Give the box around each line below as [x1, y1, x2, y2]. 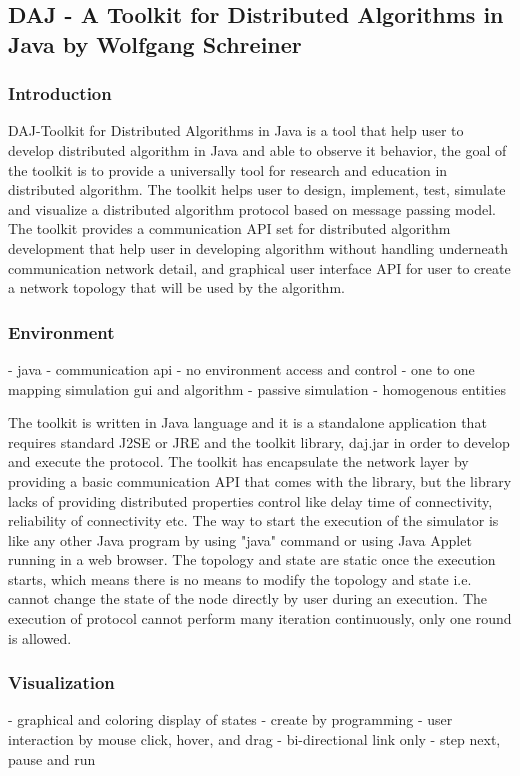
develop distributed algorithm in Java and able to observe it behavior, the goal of [8, 139, 507, 160]
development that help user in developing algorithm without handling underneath [8, 237, 508, 258]
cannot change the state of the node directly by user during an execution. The [8, 588, 487, 609]
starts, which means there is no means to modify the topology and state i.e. [8, 568, 472, 589]
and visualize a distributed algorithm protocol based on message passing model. [8, 198, 496, 219]
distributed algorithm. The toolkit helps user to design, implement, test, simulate [8, 179, 506, 200]
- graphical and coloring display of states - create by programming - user [8, 709, 453, 730]
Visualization [8, 670, 115, 695]
